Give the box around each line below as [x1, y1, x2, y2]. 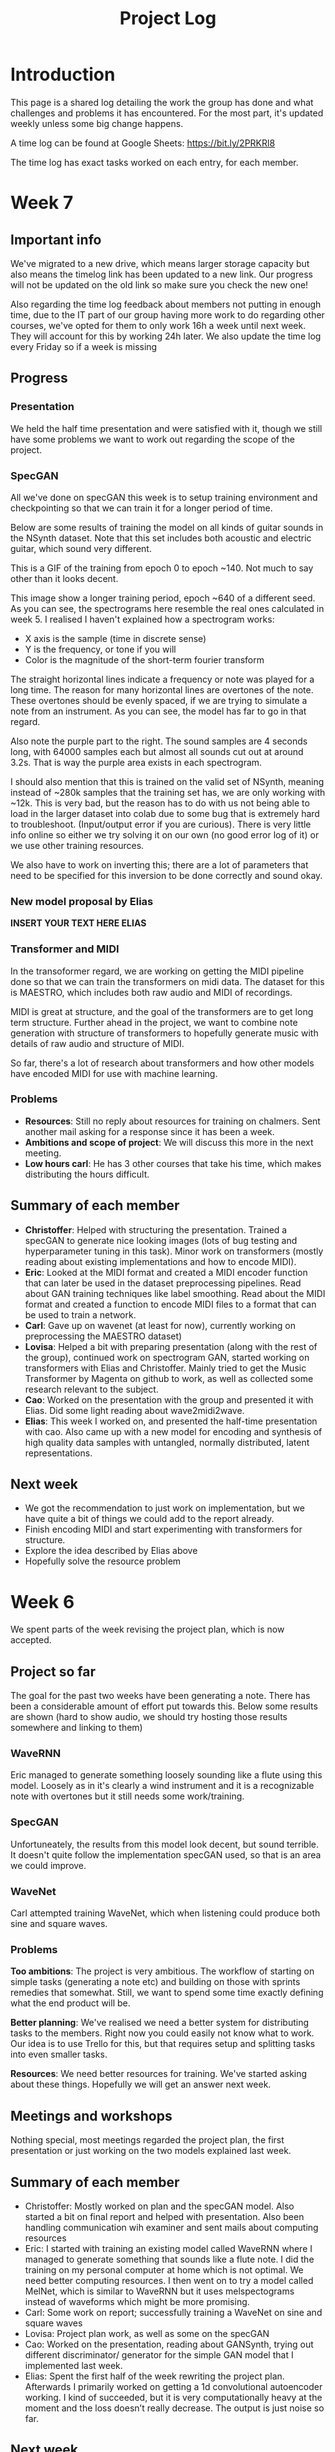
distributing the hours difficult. [24, 1168, 150, 1180]
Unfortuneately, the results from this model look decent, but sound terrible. [10, 1838, 320, 1850]
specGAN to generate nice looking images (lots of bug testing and [24, 1234, 298, 1246]
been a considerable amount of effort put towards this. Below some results [10, 1700, 318, 1712]
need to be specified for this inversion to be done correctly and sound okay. [10, 869, 323, 881]
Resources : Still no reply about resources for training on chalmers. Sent [24, 1115, 321, 1127]
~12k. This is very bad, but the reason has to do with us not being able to [10, 797, 310, 809]
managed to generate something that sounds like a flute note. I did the [24, 2253, 315, 2265]
